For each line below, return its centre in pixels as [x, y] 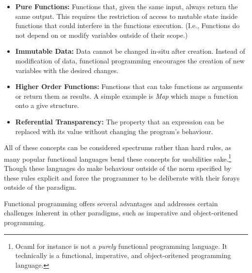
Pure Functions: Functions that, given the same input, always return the [126, 6]
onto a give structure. [47, 105]
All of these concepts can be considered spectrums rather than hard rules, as [118, 147]
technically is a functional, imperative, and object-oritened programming [123, 255]
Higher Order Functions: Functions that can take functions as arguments [129, 86]
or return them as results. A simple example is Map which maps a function [126, 96]
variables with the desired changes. [67, 70]
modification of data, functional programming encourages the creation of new [130, 60]
